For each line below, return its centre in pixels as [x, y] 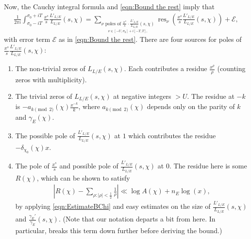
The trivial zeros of [44, 96]
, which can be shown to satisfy [83, 177]
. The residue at [211, 96]
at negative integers [142, 96]
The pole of [32, 166]
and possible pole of [89, 166]
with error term [27, 39]
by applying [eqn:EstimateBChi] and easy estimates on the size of [113, 206]
